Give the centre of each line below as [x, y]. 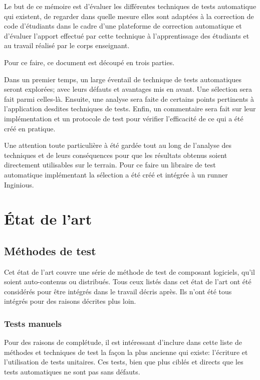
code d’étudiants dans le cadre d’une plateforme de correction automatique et [123, 26]
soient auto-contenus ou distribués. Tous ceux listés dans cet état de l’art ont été [128, 281]
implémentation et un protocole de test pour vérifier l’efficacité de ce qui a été [124, 118]
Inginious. [19, 184]
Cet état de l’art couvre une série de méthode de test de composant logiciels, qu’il [129, 271]
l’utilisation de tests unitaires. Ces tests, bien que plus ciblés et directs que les [124, 362]
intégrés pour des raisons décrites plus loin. [70, 301]
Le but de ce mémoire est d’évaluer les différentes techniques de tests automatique [130, 6]
